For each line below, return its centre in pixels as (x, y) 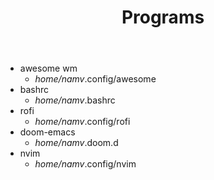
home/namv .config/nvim (85, 164)
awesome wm (48, 68)
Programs (163, 17)
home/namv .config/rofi (82, 122)
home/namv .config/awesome (95, 79)
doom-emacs (47, 132)
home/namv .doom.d (76, 143)
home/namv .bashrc (75, 100)
